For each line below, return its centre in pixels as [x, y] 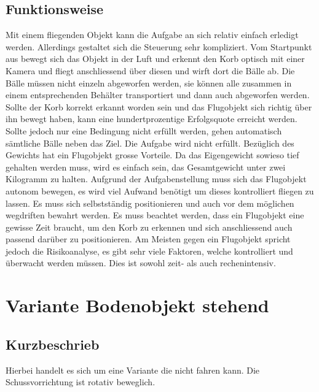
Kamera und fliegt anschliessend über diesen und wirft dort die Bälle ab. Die [150, 70]
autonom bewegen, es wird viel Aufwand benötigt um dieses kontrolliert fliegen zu [160, 190]
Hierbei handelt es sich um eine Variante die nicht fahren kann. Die [133, 370]
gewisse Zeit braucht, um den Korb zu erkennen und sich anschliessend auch [149, 227]
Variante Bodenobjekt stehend [137, 305]
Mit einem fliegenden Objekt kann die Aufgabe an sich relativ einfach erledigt [152, 35]
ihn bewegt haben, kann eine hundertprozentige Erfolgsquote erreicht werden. [152, 119]
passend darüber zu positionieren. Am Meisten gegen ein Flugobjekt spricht [148, 239]
